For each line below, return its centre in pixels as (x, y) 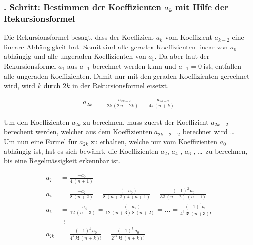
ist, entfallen (223, 66)
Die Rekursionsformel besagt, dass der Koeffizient (79, 37)
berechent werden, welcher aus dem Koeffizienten (78, 131)
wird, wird (20, 85)
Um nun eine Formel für (41, 141)
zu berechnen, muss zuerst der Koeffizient (146, 122)
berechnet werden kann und (134, 66)
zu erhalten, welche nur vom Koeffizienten (154, 141)
